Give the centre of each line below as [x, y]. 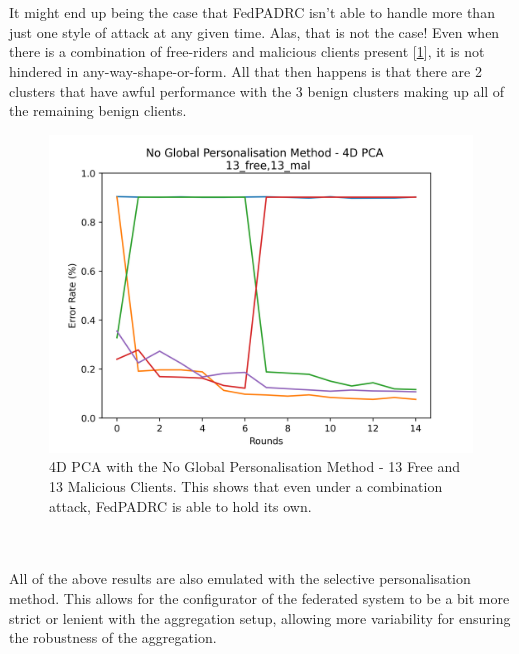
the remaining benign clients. [98, 110]
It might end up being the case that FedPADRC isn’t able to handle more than [252, 12]
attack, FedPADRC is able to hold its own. [180, 505]
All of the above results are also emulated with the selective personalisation [240, 578]
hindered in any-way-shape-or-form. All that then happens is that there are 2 [245, 70]
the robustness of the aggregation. [113, 637]
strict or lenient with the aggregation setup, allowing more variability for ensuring [260, 617]
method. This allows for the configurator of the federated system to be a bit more [259, 597]
